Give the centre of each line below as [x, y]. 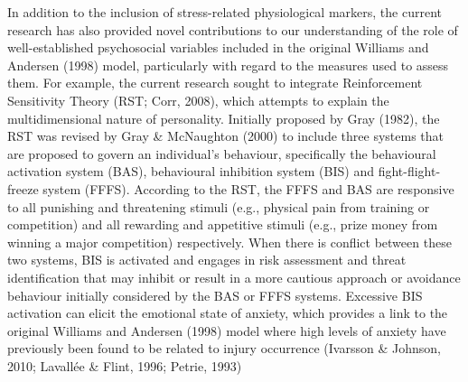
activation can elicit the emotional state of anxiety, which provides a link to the [228, 313]
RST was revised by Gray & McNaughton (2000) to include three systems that [225, 136]
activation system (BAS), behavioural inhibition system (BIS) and [191, 171]
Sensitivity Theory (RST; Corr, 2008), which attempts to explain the [198, 100]
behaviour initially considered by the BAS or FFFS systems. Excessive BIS [215, 295]
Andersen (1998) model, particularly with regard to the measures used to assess [228, 65]
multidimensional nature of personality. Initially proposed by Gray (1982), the [224, 118]
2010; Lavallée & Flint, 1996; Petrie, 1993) [125, 365]
